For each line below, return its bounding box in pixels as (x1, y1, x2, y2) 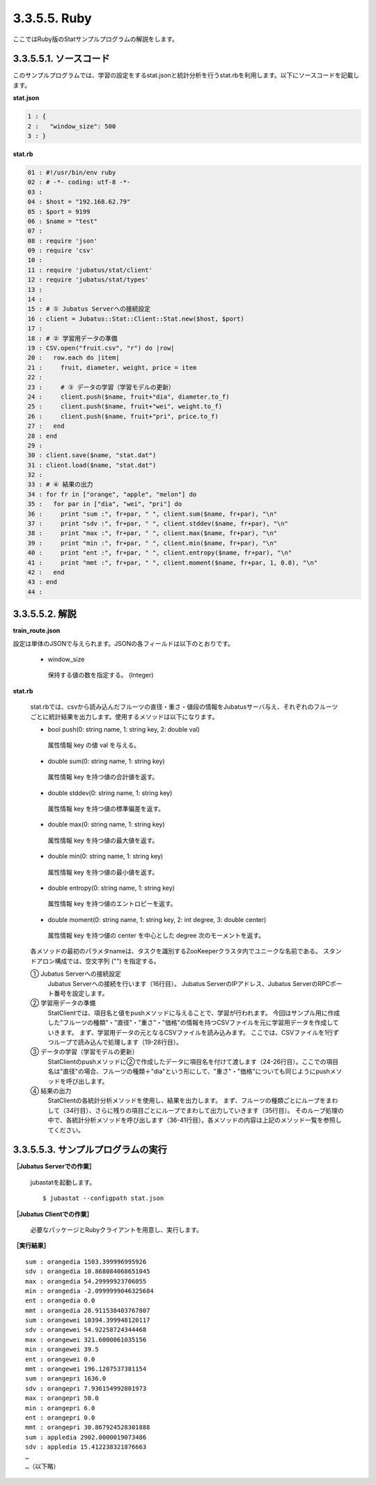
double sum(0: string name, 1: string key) (47, 757, 165, 765)
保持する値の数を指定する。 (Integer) (47, 671, 154, 679)
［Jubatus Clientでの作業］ (13, 1210, 93, 1218)
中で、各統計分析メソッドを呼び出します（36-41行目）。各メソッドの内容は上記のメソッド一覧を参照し (47, 1116, 342, 1125)
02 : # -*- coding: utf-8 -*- (27, 178, 131, 186)
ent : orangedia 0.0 (25, 1297, 95, 1305)
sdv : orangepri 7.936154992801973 (25, 1384, 147, 1392)
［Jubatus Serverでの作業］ (13, 1162, 95, 1171)
